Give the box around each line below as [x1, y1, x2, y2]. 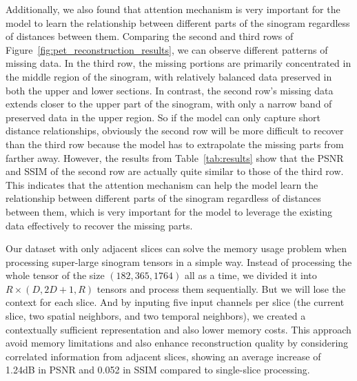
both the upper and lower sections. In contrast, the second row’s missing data [6, 83, 334, 97]
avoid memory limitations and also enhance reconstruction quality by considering [6, 336, 349, 350]
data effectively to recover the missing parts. [6, 218, 193, 232]
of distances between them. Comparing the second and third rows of [6, 29, 294, 43]
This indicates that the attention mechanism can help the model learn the [6, 177, 318, 192]
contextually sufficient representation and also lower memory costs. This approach [6, 322, 351, 336]
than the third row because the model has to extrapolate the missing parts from [6, 136, 344, 151]
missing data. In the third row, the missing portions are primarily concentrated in [6, 56, 351, 70]
